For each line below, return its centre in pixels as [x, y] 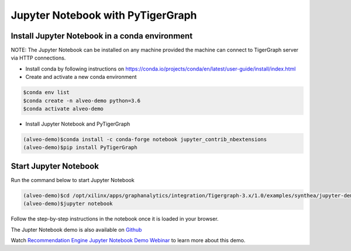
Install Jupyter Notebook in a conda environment [102, 36]
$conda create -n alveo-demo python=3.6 [82, 100]
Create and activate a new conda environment [81, 77]
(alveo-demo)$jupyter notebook [68, 204]
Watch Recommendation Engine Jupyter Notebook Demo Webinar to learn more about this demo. [128, 240]
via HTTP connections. [38, 58]
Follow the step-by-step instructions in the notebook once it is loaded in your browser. [115, 219]
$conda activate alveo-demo [63, 109]
